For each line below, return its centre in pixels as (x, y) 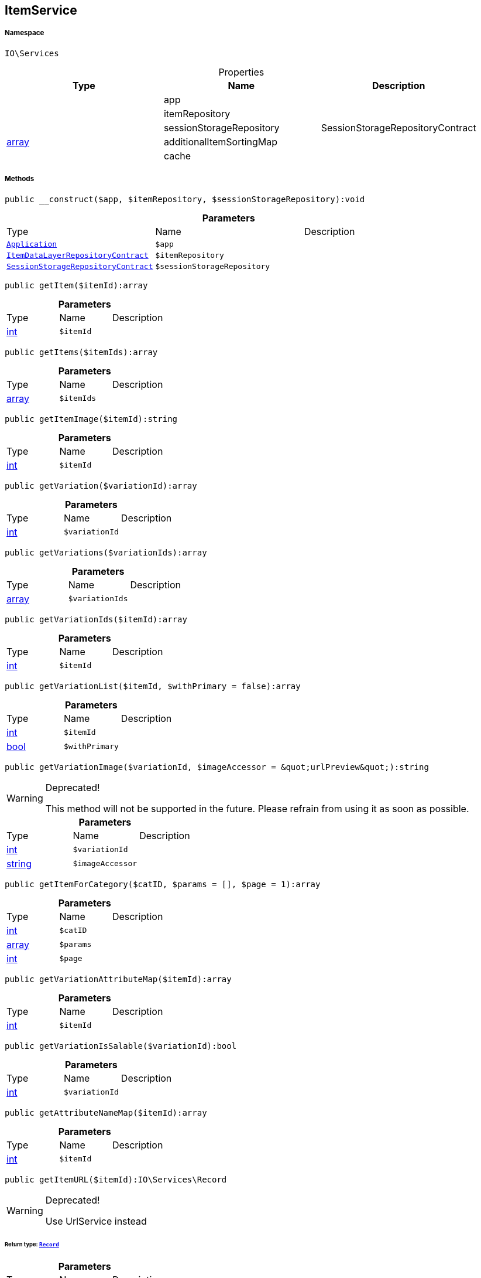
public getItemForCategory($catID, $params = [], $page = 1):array (163, 884)
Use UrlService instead (96, 1221)
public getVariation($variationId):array (101, 485)
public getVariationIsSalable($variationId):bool (121, 1046)
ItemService (41, 10)
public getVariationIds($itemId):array (96, 619)
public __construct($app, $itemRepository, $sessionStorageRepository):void (185, 199)
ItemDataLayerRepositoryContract (78, 255)
